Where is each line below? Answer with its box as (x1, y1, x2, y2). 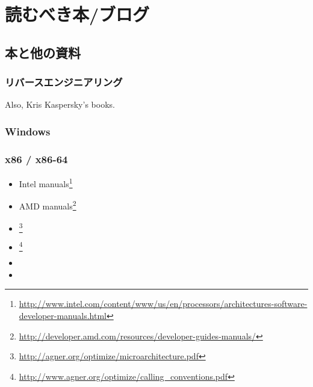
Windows (5, 123, 51, 138)
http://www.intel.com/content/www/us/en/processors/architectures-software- (19, 297, 308, 310)
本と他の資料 (5, 43, 81, 61)
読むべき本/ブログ (5, 2, 150, 26)
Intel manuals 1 (19, 176, 73, 190)
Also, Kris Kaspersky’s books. (5, 98, 115, 111)
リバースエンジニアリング (5, 75, 123, 90)
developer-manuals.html (19, 309, 107, 321)
